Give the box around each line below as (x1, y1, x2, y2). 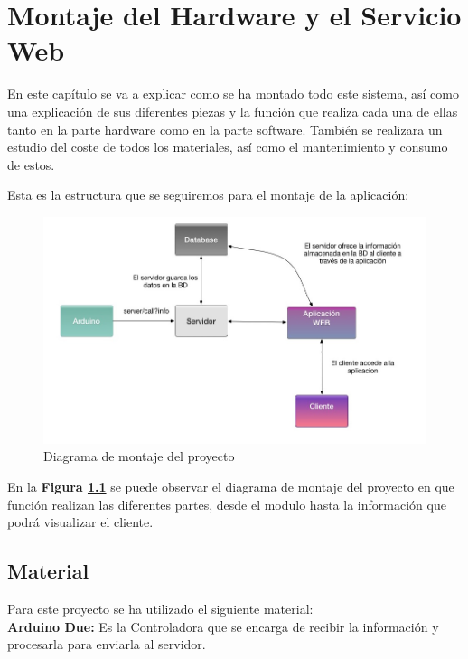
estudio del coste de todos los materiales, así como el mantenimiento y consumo (7, 137, 448, 156)
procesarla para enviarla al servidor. (7, 635, 206, 654)
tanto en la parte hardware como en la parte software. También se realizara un (7, 119, 443, 138)
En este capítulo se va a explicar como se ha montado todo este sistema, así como (7, 84, 459, 103)
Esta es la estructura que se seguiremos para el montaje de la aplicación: (7, 185, 409, 204)
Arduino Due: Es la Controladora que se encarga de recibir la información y (7, 617, 439, 635)
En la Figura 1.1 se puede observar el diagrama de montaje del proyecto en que (7, 477, 454, 496)
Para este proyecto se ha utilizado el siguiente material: (7, 599, 314, 618)
